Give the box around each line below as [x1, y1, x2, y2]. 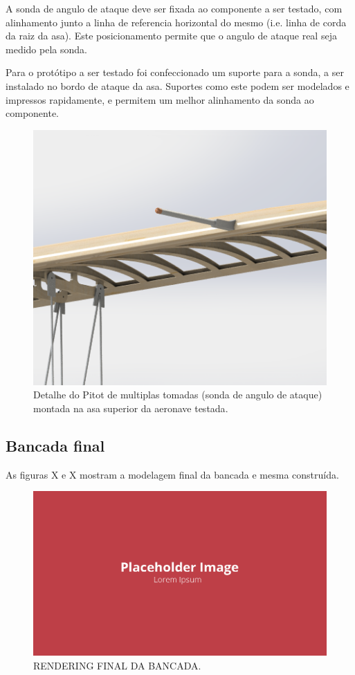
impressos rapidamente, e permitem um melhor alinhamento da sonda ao [6, 92, 314, 107]
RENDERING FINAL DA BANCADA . [33, 658, 201, 672]
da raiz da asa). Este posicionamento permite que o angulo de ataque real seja [6, 28, 337, 43]
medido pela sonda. [6, 41, 87, 56]
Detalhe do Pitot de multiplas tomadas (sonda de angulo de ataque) [33, 387, 322, 402]
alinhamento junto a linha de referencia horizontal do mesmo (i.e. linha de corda [6, 15, 347, 29]
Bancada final [6, 434, 105, 456]
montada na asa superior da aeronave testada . [33, 400, 228, 415]
